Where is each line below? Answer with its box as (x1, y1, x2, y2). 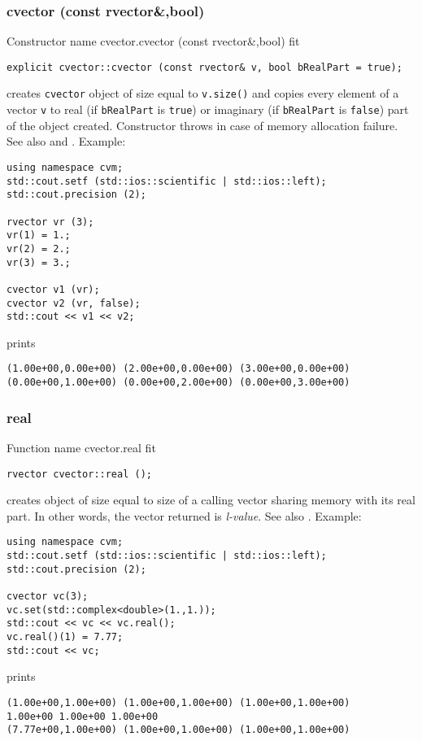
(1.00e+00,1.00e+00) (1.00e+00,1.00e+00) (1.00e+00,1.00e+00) (7, 696, 350, 708)
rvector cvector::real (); (7, 468, 152, 480)
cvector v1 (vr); (7, 283, 100, 295)
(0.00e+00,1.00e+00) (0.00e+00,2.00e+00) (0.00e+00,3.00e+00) (7, 377, 350, 389)
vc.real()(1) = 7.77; (7, 631, 124, 643)
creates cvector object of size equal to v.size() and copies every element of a (7, 85, 399, 102)
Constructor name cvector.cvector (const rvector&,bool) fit (7, 33, 300, 50)
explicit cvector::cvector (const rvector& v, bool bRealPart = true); (7, 61, 402, 73)
